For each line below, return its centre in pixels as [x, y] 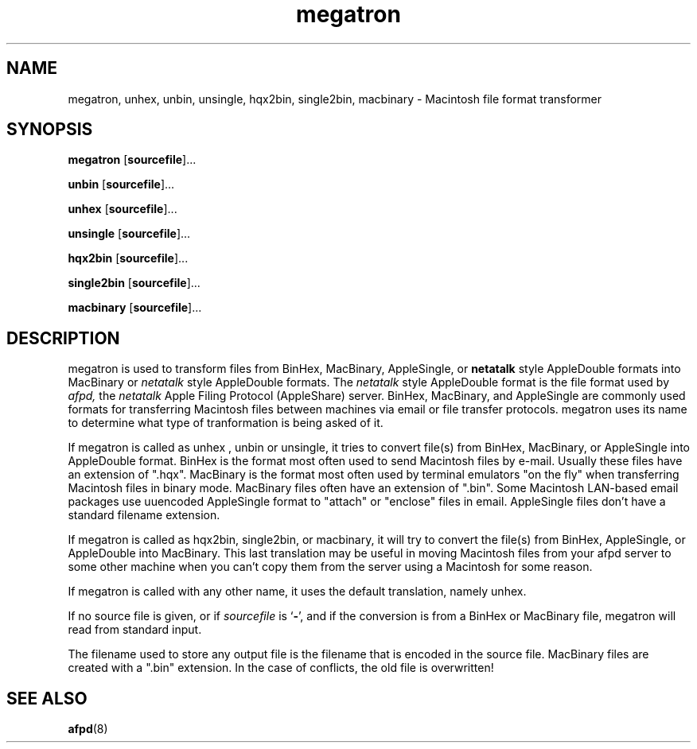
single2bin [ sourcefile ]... [134, 283]
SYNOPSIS [50, 130]
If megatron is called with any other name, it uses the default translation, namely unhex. [297, 592]
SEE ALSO [47, 698]
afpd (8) [88, 729]
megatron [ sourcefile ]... [132, 160]
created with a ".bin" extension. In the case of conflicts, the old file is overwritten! [281, 668]
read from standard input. [135, 630]
